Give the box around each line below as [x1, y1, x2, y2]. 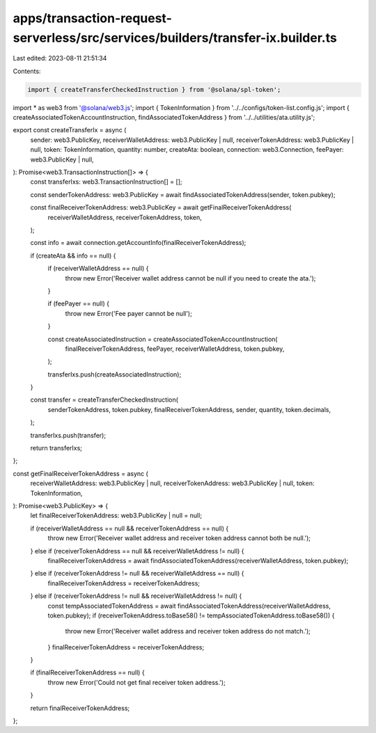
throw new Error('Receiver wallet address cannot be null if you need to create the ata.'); [65, 274, 316, 282]
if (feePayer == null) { [47, 299, 110, 308]
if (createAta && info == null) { [30, 251, 116, 260]
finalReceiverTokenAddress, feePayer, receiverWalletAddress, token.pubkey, [65, 345, 285, 353]
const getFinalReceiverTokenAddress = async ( [13, 469, 149, 478]
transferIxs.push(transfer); [30, 431, 107, 439]
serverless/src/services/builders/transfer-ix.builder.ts [13, 30, 337, 45]
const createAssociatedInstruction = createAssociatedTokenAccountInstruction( [47, 335, 278, 343]
